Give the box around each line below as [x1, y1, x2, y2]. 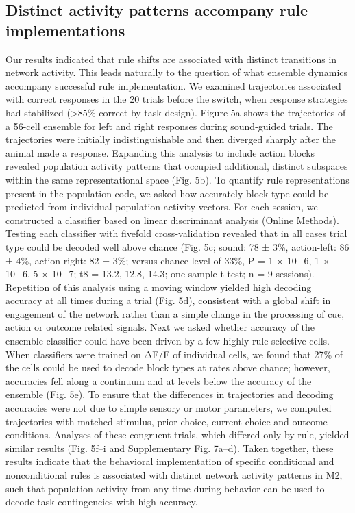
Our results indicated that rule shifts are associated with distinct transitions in [5, 51, 337, 66]
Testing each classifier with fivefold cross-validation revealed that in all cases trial [5, 226, 347, 240]
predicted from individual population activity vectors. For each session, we [5, 199, 318, 214]
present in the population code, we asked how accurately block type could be [5, 186, 329, 200]
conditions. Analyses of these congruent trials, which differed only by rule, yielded [5, 427, 350, 442]
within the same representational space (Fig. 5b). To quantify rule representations [5, 172, 350, 186]
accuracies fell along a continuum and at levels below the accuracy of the [5, 373, 312, 388]
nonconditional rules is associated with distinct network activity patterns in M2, [5, 468, 343, 481]
